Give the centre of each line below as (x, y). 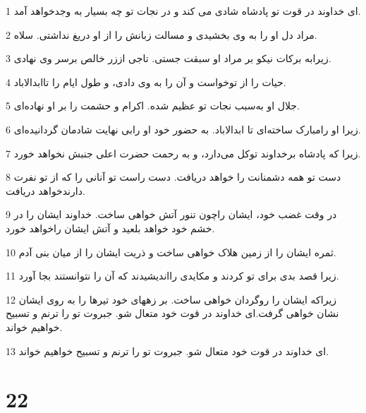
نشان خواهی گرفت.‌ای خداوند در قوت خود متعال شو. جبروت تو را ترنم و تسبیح (172, 313)
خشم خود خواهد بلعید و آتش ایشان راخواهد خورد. (110, 228)
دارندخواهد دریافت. (45, 190)
